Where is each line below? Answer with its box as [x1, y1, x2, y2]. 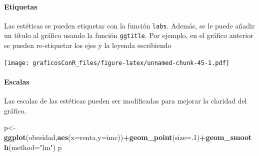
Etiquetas [4, 1, 37, 11]
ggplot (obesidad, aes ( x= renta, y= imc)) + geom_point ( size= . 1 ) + [4, 131, 206, 142]
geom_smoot [205, 131, 252, 142]
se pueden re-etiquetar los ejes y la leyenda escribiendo [4, 40, 171, 50]
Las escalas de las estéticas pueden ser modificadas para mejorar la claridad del [4, 95, 247, 106]
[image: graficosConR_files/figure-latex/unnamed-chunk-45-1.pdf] [4, 59, 230, 66]
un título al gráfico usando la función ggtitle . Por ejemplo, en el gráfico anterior [4, 30, 253, 40]
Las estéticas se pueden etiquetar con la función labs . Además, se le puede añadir [4, 20, 255, 30]
